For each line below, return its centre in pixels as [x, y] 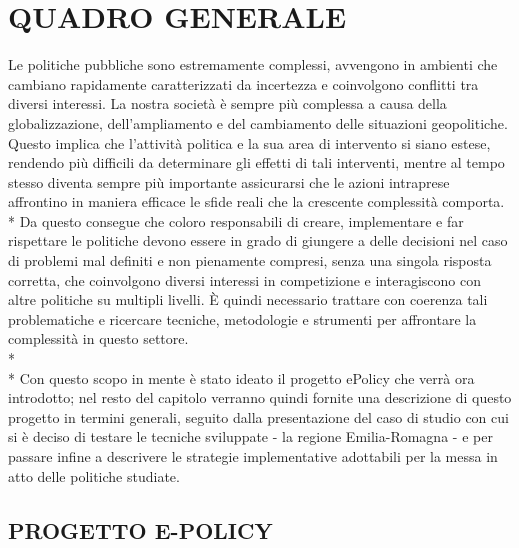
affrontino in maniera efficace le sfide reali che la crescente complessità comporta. [256, 201]
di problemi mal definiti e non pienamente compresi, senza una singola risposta [250, 260]
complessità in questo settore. [98, 338]
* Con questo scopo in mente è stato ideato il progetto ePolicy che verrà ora [241, 377]
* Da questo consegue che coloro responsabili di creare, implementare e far [236, 220]
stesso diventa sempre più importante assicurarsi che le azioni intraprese [229, 181]
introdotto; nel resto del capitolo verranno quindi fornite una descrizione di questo [260, 397]
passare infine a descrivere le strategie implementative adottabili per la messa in [253, 456]
